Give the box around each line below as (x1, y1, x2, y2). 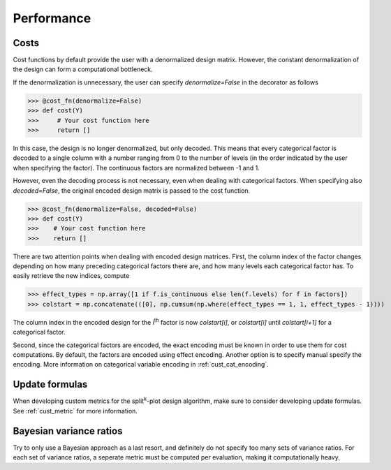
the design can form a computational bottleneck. (13, 65, 153, 73)
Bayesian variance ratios (13, 425, 123, 436)
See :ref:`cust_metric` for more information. (13, 406, 138, 415)
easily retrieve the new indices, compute (13, 272, 130, 280)
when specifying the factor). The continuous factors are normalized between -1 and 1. (13, 163, 260, 172)
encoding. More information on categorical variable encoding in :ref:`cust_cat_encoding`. (13, 360, 269, 369)
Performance (13, 10, 91, 26)
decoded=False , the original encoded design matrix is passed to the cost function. (13, 186, 251, 195)
